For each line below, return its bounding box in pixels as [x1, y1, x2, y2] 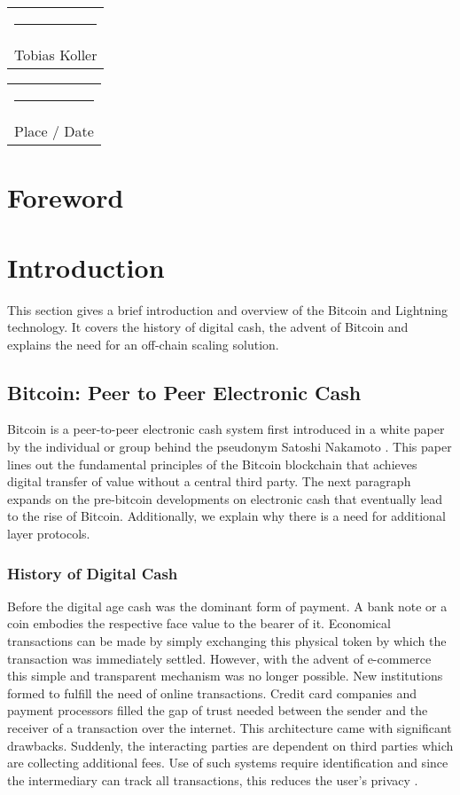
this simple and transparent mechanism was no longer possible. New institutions [7, 666, 443, 685]
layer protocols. [7, 524, 90, 543]
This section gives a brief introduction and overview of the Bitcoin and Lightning [7, 300, 448, 319]
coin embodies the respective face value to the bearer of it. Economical [7, 614, 391, 633]
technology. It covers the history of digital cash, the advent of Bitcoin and [7, 318, 409, 336]
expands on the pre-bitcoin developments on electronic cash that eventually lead [7, 489, 443, 508]
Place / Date [14, 121, 94, 141]
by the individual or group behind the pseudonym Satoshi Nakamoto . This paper [7, 437, 452, 456]
